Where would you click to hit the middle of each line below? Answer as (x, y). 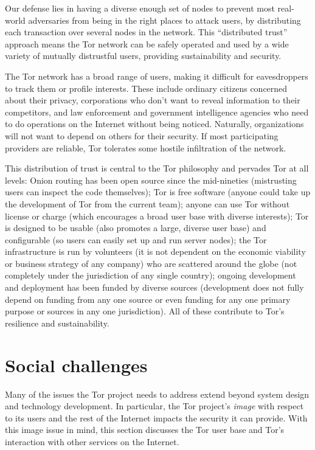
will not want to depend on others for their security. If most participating (142, 135)
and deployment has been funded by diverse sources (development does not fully (154, 287)
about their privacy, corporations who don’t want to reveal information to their (153, 100)
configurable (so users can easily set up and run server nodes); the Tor (136, 239)
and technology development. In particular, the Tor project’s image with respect (154, 406)
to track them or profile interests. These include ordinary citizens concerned (146, 88)
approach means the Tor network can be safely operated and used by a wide (147, 43)
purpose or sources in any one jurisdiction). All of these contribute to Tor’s (145, 311)
